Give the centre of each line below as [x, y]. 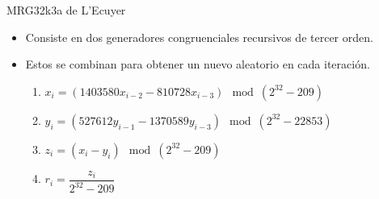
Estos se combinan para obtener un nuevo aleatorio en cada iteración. [198, 64]
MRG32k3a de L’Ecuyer [66, 10]
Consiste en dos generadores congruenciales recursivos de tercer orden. [199, 37]
